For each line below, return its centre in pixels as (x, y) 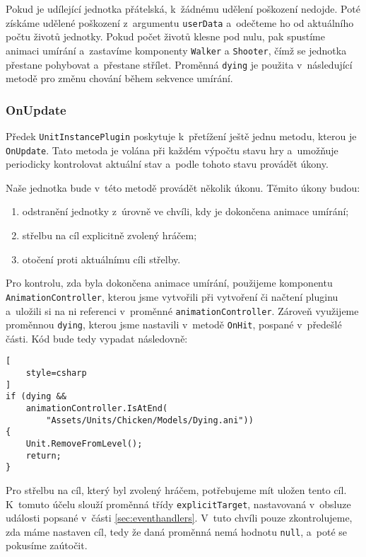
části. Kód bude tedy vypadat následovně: (97, 338)
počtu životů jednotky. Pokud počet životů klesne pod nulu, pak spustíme (165, 36)
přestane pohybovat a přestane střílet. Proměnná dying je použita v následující (179, 64)
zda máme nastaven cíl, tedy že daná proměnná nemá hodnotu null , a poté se (177, 531)
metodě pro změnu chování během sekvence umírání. (119, 78)
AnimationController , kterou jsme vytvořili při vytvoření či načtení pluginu (172, 296)
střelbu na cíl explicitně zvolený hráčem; (110, 235)
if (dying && (36, 397)
